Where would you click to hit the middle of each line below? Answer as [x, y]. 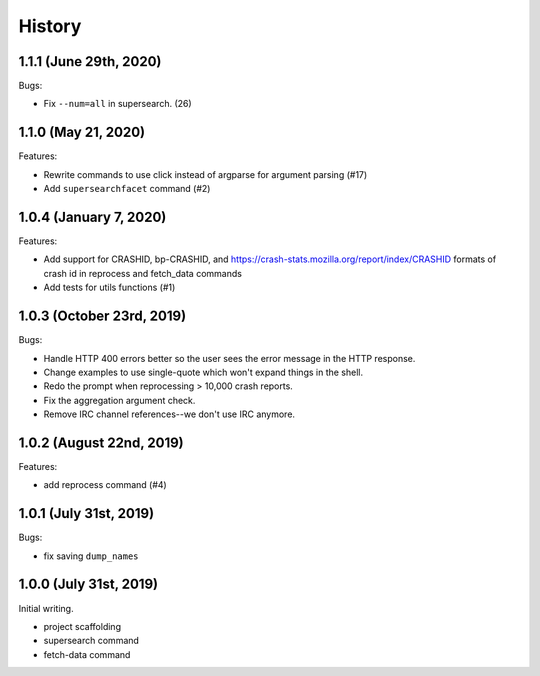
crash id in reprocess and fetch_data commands [142, 273]
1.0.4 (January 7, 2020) [92, 216]
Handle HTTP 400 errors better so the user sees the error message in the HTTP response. [229, 358]
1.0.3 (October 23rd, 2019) [102, 316]
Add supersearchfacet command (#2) [127, 189]
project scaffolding [82, 626]
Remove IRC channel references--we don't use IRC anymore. [169, 414]
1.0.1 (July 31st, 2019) [86, 513]
